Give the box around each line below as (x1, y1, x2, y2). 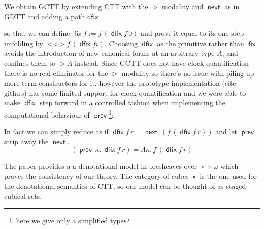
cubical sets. (4, 190, 42, 201)
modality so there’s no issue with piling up (121, 67, 254, 78)
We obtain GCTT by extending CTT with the (4, 1, 148, 11)
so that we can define (4, 28, 70, 39)
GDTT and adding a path (4, 11, 85, 21)
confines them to (4, 57, 56, 68)
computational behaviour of (4, 109, 90, 120)
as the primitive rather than (157, 37, 244, 48)
